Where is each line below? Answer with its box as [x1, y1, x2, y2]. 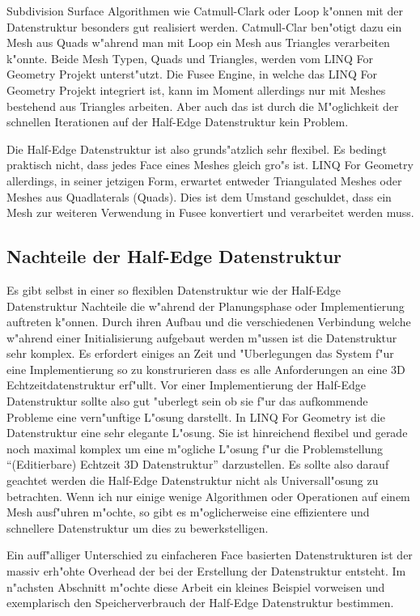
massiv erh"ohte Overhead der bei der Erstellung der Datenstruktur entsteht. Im [6, 563, 406, 580]
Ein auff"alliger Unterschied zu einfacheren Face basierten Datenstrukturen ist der [6, 546, 413, 563]
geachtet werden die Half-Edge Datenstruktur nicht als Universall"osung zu [6, 472, 379, 489]
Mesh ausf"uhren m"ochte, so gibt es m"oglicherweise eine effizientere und [6, 503, 370, 520]
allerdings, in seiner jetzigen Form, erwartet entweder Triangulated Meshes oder [6, 172, 402, 189]
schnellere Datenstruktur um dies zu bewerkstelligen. [6, 519, 269, 536]
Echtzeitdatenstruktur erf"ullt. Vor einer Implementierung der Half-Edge [6, 376, 366, 393]
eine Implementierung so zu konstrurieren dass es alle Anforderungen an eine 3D [6, 360, 405, 377]
